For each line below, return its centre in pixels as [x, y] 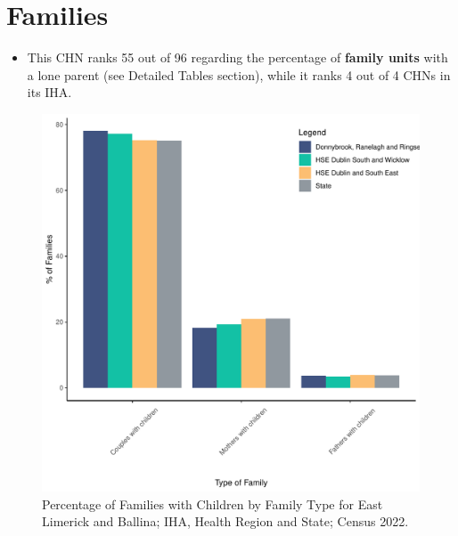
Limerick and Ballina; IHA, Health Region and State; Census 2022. [225, 521]
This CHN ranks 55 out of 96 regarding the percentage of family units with [237, 57]
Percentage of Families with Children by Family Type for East [213, 504]
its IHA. [49, 92]
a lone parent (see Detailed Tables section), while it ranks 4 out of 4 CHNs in [239, 74]
